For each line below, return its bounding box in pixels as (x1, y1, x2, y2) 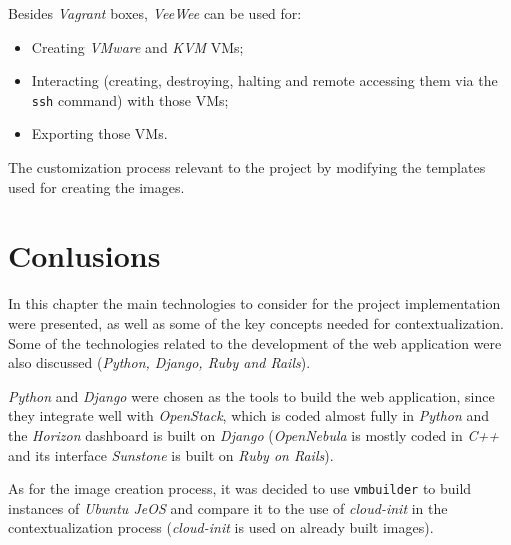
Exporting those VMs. (31, 123, 168, 144)
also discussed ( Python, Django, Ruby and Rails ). (8, 352, 311, 373)
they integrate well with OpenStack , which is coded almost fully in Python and (8, 405, 490, 426)
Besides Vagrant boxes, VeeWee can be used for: (8, 3, 302, 23)
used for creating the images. (8, 176, 185, 197)
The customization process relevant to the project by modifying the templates (8, 157, 486, 178)
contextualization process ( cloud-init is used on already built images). (8, 517, 434, 538)
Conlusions (8, 235, 161, 276)
